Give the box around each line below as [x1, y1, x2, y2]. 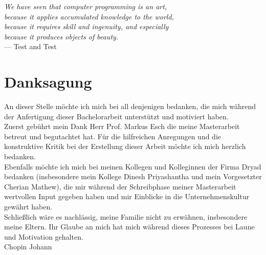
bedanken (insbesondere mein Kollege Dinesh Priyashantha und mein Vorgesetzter [4, 171, 262, 182]
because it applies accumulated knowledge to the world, [4, 11, 174, 22]
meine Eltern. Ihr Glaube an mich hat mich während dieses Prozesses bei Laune [4, 221, 255, 232]
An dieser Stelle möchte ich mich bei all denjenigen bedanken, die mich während [4, 101, 256, 112]
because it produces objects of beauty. [4, 31, 119, 41]
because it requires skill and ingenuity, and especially [4, 21, 169, 32]
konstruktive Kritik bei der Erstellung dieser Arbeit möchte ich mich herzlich [4, 141, 246, 152]
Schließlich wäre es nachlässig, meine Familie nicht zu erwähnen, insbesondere [4, 211, 248, 222]
